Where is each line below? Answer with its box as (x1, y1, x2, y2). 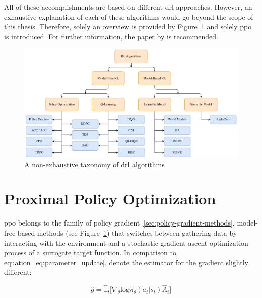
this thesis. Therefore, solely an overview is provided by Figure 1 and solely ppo (4, 21, 252, 32)
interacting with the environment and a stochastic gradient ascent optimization (4, 237, 248, 248)
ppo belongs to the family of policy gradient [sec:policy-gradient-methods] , (4, 217, 235, 228)
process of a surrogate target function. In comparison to (4, 247, 176, 258)
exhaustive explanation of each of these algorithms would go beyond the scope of (4, 11, 253, 22)
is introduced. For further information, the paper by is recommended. (4, 31, 218, 41)
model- (237, 217, 258, 228)
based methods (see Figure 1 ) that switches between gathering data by (17, 228, 237, 238)
